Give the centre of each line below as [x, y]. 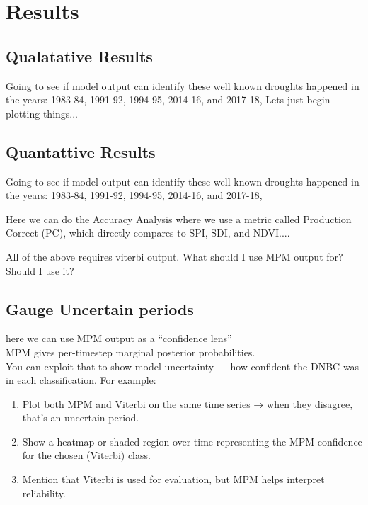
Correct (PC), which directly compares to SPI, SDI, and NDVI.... [148, 233]
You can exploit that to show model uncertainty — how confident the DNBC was [183, 366]
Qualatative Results [79, 56]
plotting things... [42, 113]
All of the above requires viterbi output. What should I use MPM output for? [174, 256]
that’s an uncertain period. [81, 418]
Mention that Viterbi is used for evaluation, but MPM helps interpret [173, 479]
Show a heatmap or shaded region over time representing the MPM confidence [192, 441]
